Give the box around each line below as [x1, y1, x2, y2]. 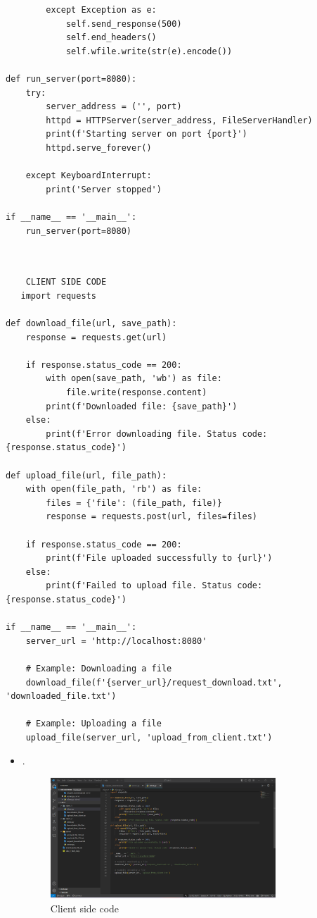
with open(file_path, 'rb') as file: [25, 484, 202, 495]
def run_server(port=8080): [6, 73, 137, 84]
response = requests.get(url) [25, 332, 167, 342]
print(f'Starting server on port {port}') [46, 129, 247, 139]
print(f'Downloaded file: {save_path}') [46, 401, 238, 411]
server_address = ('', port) [46, 101, 182, 112]
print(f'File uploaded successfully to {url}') [46, 553, 273, 564]
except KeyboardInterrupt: [25, 170, 152, 181]
